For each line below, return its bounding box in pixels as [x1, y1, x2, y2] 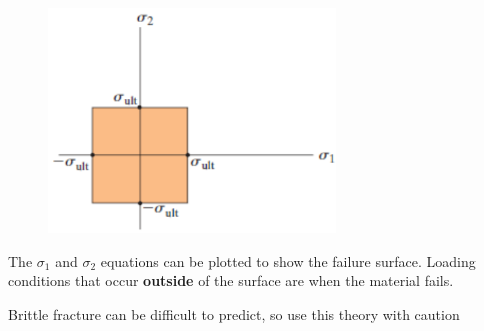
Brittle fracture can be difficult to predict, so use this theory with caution [8, 303, 460, 324]
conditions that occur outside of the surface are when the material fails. [8, 270, 454, 291]
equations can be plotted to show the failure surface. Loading [100, 250, 476, 271]
